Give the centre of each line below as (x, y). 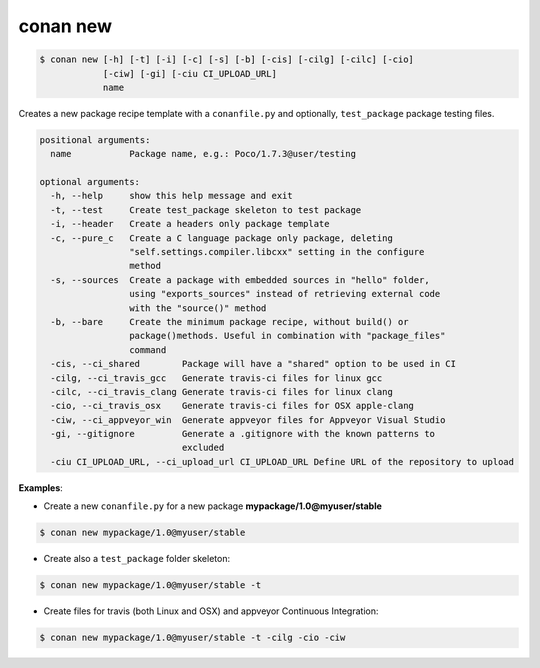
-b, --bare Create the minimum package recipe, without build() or (229, 321)
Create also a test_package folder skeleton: (136, 559)
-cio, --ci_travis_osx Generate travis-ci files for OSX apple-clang (232, 406)
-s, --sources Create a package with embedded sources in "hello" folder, (240, 279)
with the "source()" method (197, 308)
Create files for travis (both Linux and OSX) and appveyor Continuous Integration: (211, 611)
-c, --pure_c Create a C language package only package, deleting (222, 238)
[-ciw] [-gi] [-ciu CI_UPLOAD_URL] (189, 73)
